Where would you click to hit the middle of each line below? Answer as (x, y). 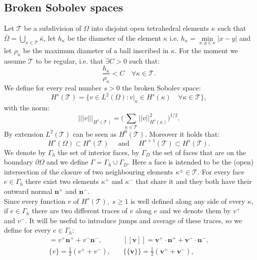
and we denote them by (195, 211)
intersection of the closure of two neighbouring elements (89, 171)
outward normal (28, 191)
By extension (24, 133)
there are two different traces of (80, 211)
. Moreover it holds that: (182, 133)
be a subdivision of (53, 28)
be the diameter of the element (114, 38)
